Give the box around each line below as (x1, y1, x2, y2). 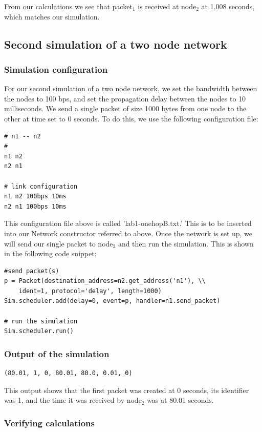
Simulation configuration (4, 63, 108, 75)
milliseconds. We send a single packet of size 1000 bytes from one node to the (4, 103, 247, 114)
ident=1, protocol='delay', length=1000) (18, 287, 162, 295)
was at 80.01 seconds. (147, 395, 214, 405)
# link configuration (4, 182, 78, 190)
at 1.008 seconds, (201, 1, 255, 11)
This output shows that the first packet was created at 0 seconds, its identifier (4, 384, 249, 395)
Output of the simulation (4, 347, 110, 360)
